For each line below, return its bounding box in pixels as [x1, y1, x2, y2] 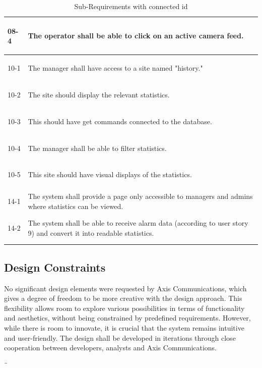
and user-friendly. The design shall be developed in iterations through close [4, 332, 236, 343]
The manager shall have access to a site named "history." [28, 63, 203, 73]
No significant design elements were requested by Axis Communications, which [4, 283, 247, 293]
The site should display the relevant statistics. [28, 89, 170, 99]
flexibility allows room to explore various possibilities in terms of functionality [4, 302, 245, 313]
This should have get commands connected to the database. [28, 116, 212, 126]
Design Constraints [4, 259, 106, 275]
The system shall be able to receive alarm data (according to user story [28, 218, 248, 228]
